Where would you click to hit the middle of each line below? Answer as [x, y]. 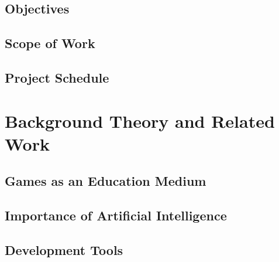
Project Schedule [57, 77]
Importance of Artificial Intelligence [116, 215]
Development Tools [64, 249]
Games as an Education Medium [106, 181]
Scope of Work [50, 43]
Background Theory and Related [140, 120]
